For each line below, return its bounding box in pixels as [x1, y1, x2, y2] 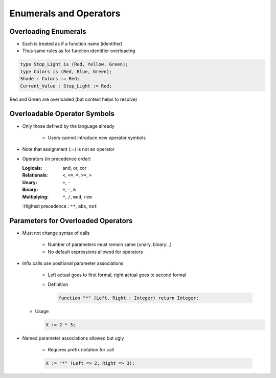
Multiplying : [22, 193, 49, 199]
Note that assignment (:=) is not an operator [22, 146, 115, 152]
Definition [48, 281, 68, 287]
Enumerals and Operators [9, 8, 121, 19]
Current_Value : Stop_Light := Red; [20, 83, 112, 89]
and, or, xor [62, 165, 87, 171]
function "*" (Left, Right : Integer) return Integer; [58, 295, 199, 301]
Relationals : [22, 172, 48, 179]
